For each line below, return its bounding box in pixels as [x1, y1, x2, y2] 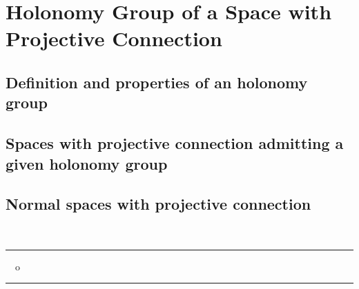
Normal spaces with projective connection [6, 193, 311, 215]
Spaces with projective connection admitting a [6, 132, 344, 154]
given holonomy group [6, 152, 168, 174]
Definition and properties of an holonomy [6, 71, 308, 92]
